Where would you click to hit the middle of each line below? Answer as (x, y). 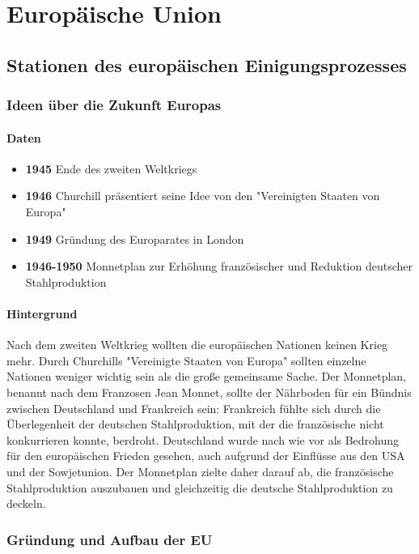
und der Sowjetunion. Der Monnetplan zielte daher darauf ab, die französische (200, 471)
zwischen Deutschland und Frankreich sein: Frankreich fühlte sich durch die (194, 408)
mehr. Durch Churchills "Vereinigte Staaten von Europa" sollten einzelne (186, 360)
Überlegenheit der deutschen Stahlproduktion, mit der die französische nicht (195, 424)
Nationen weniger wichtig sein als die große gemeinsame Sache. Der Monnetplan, (207, 376)
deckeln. (26, 503)
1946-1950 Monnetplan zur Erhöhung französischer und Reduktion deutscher (219, 266)
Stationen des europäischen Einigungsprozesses (207, 64)
